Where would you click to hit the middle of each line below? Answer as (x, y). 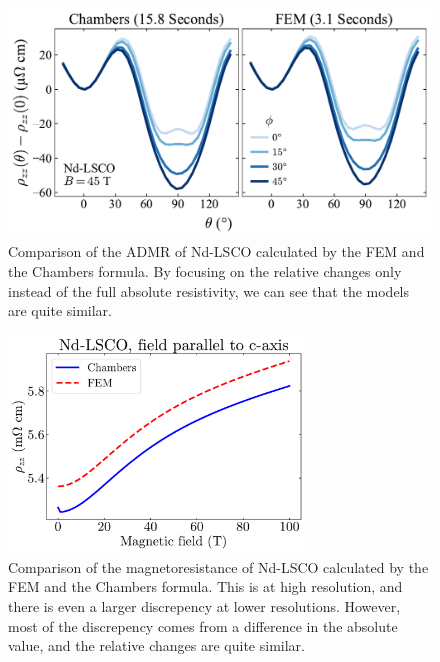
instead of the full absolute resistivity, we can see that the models (209, 290)
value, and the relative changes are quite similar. (156, 645)
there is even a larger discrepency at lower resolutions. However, (204, 606)
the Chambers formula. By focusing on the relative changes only (205, 270)
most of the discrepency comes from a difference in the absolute (203, 625)
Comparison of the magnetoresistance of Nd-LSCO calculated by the (218, 566)
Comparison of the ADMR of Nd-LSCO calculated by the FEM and (216, 251)
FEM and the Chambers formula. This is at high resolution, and (205, 586)
